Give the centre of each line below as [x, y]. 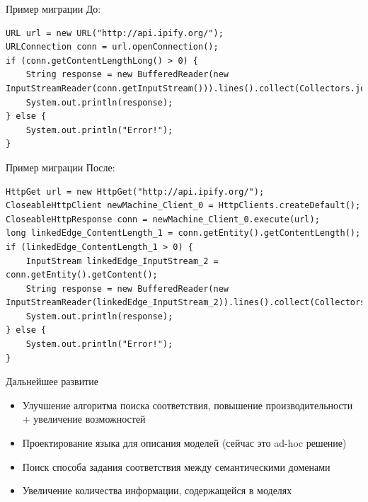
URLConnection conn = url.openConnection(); [112, 47]
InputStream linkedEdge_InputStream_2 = [122, 261]
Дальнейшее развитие [52, 381]
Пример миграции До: [53, 8]
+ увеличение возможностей [84, 419]
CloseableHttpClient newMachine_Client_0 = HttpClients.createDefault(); [183, 206]
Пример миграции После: [61, 167]
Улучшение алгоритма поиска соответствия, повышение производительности [188, 405]
